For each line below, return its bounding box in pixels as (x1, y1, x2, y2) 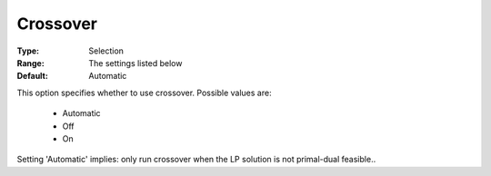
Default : (16, 71, 49, 82)
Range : (16, 57, 45, 68)
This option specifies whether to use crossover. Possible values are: (16, 87, 272, 98)
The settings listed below (88, 57, 183, 68)
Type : (16, 45, 40, 56)
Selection (88, 45, 125, 56)
